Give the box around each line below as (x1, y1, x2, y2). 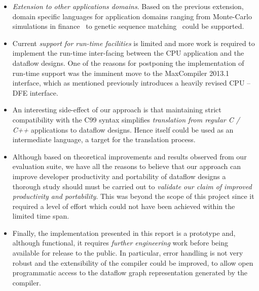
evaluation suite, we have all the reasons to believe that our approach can (12, 161, 241, 172)
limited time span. (12, 211, 69, 221)
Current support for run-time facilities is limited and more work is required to (12, 37, 255, 48)
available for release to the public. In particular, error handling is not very (12, 247, 243, 258)
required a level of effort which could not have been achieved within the (12, 200, 235, 211)
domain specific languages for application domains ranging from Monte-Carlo (12, 11, 252, 21)
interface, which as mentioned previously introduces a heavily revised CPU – (12, 77, 251, 88)
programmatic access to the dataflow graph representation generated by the (12, 267, 248, 278)
